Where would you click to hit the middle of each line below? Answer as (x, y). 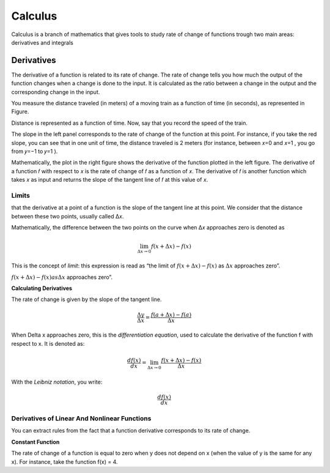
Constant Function (35, 442)
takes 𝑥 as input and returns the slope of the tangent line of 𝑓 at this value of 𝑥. (110, 180)
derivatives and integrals (42, 42)
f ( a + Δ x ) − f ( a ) (171, 315)
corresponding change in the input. (56, 92)
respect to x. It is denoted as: (48, 343)
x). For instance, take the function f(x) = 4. (65, 461)
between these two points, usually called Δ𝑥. (68, 216)
